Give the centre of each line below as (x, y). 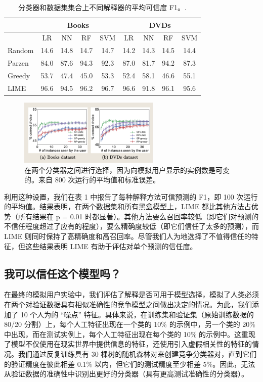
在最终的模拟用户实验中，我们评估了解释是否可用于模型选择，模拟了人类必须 (131, 294)
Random (21, 50)
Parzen (18, 63)
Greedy (19, 75)
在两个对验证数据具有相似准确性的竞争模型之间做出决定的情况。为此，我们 (128, 304)
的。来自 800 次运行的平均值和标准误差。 (92, 180)
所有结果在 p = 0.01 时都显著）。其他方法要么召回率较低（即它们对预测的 (138, 216)
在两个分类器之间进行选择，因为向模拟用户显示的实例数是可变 (127, 170)
